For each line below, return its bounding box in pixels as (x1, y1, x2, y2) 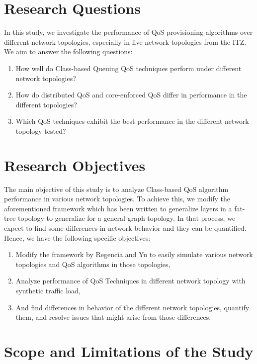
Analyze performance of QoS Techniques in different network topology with (15, 275, 246, 286)
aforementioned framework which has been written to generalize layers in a (4, 203, 232, 213)
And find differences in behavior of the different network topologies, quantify (15, 302, 250, 312)
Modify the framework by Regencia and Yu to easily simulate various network (15, 249, 253, 260)
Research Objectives (4, 155, 146, 175)
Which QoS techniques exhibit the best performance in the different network (15, 116, 249, 126)
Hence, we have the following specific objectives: (4, 232, 151, 243)
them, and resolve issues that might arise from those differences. (15, 312, 211, 322)
